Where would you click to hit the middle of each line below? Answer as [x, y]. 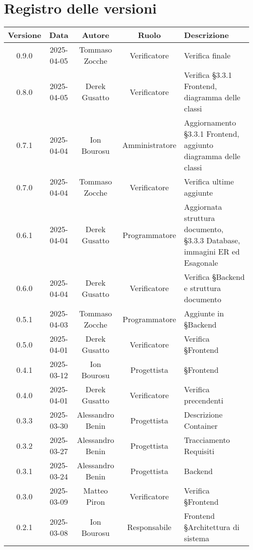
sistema [197, 538]
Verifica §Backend [214, 277]
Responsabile [149, 527]
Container [201, 426]
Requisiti [199, 451]
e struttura [203, 288]
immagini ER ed [212, 252]
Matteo [96, 491]
